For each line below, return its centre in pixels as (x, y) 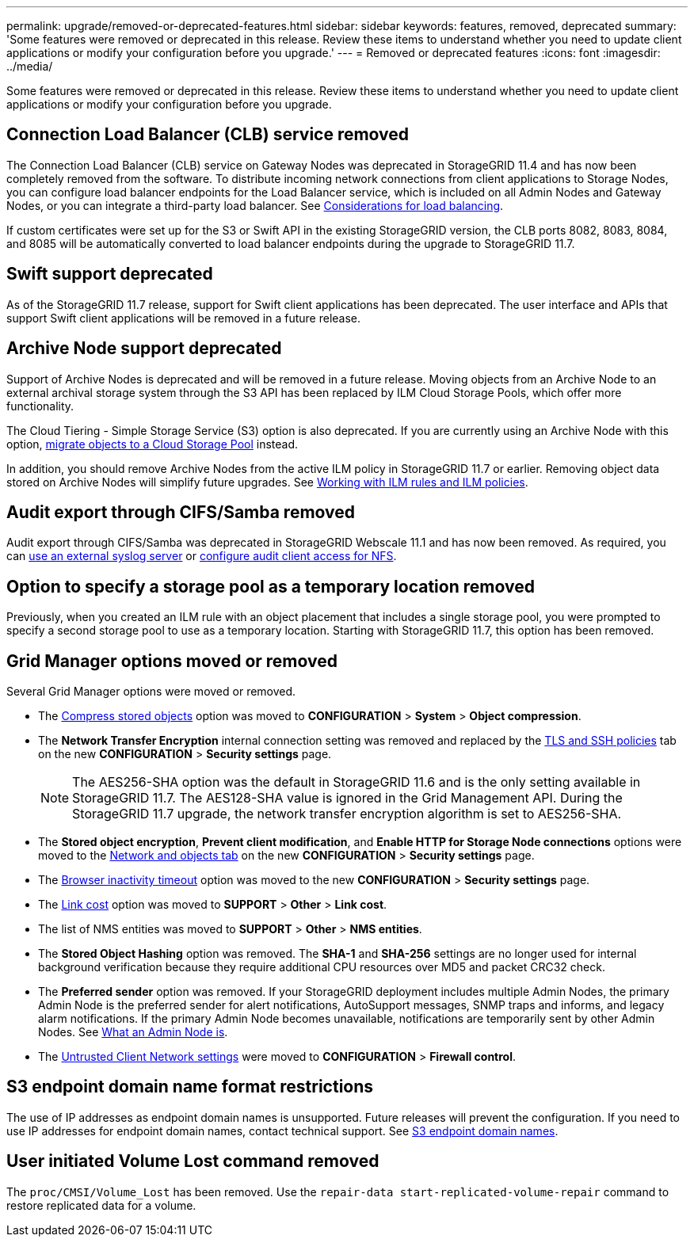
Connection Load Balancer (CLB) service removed (208, 135)
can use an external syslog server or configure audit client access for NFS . (202, 556)
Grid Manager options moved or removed (172, 661)
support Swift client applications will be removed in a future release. (184, 318)
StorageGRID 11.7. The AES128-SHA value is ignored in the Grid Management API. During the (347, 798)
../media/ (30, 66)
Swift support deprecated (110, 274)
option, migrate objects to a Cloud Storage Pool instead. (153, 444)
